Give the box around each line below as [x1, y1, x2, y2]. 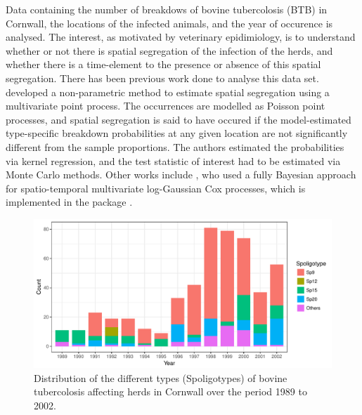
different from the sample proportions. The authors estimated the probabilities [6, 139, 344, 154]
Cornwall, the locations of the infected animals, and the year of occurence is [6, 15, 333, 30]
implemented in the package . [6, 195, 133, 209]
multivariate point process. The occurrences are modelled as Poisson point [6, 98, 325, 113]
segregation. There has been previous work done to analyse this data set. [6, 70, 319, 85]
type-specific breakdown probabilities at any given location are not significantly [6, 126, 348, 140]
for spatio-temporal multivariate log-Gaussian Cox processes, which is [6, 180, 306, 195]
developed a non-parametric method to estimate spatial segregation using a [6, 84, 330, 99]
